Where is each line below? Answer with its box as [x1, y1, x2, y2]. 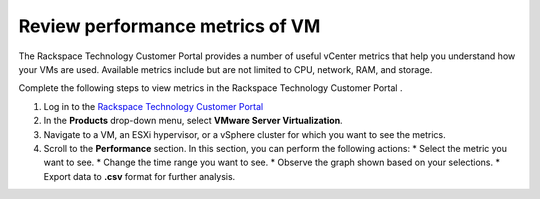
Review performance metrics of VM [18, 15, 321, 37]
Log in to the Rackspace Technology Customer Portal [43, 100, 264, 112]
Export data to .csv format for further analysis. [43, 170, 236, 182]
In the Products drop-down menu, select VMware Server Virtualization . [43, 115, 344, 127]
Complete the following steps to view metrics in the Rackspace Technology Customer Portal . [18, 82, 403, 94]
